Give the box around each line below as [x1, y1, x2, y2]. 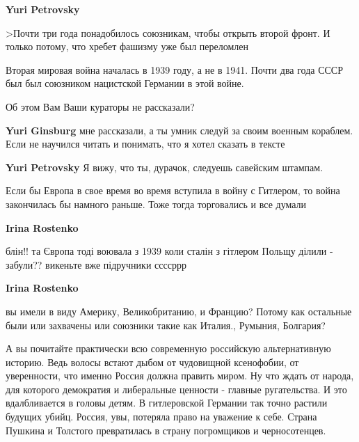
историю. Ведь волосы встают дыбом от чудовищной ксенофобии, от [6, 354, 299, 369]
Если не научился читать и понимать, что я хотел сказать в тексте [6, 136, 285, 151]
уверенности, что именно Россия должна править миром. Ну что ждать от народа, [6, 368, 354, 383]
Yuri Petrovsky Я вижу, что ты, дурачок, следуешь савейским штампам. [6, 159, 324, 174]
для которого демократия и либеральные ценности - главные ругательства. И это [6, 381, 347, 396]
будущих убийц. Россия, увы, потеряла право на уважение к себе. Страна [6, 409, 317, 424]
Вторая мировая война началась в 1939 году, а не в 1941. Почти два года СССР [6, 62, 343, 77]
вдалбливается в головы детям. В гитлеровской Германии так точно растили [6, 395, 328, 410]
